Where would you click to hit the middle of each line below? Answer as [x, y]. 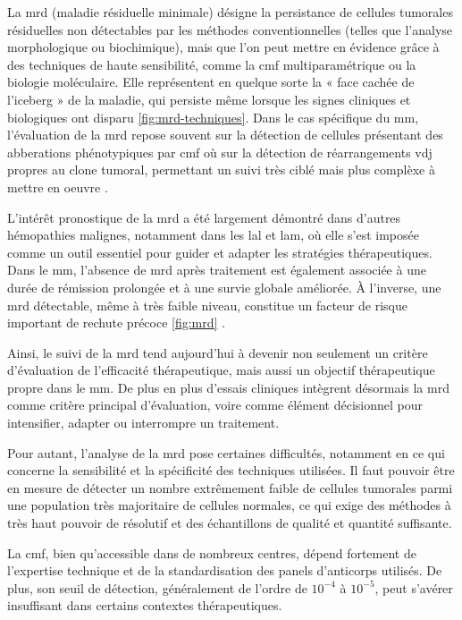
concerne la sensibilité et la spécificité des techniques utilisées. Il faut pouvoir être [231, 470]
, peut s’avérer [414, 587]
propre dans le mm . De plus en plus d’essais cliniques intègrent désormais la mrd [228, 387]
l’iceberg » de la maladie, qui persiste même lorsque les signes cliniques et [209, 99]
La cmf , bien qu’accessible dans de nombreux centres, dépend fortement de [212, 552]
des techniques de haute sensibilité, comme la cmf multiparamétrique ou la [212, 64]
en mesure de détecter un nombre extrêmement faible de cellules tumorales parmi [230, 487]
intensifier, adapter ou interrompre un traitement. [143, 423]
